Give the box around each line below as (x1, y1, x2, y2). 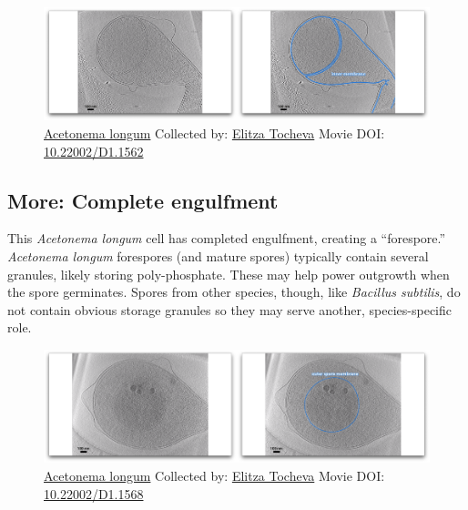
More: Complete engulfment (7, 186, 279, 214)
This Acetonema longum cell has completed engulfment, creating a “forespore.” (7, 229, 446, 248)
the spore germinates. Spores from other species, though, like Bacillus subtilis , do (7, 282, 461, 301)
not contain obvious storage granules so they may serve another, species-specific (7, 300, 452, 319)
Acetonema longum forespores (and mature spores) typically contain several (7, 246, 429, 265)
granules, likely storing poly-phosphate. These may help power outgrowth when (7, 264, 450, 283)
